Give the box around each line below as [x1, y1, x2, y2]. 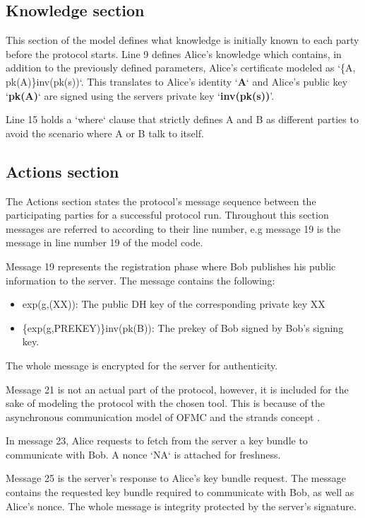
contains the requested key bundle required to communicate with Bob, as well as [6, 485, 354, 500]
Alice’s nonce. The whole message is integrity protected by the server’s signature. [6, 498, 357, 513]
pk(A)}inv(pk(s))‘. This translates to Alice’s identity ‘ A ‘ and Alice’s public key [6, 74, 348, 88]
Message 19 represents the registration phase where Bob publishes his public [6, 258, 336, 273]
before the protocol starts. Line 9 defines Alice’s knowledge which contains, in [6, 46, 342, 61]
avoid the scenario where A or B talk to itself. [6, 125, 204, 140]
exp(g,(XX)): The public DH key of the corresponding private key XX [22, 297, 325, 311]
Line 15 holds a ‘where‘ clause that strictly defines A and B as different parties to [6, 112, 359, 127]
